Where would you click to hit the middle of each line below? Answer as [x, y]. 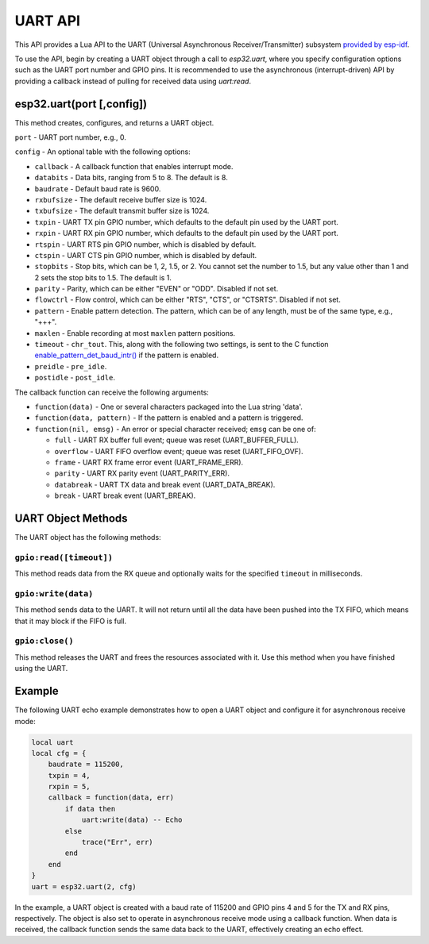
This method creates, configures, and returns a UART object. [114, 122]
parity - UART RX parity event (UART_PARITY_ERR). [142, 473]
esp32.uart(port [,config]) [81, 104]
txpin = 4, [69, 775]
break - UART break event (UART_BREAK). [125, 495]
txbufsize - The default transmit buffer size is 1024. [122, 211]
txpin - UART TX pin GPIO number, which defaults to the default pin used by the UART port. [187, 222]
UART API [48, 21]
